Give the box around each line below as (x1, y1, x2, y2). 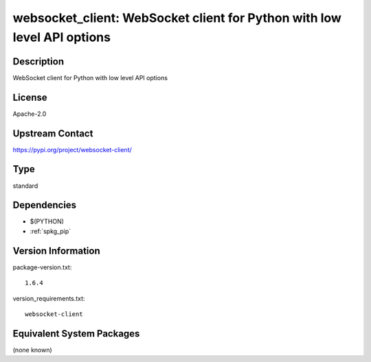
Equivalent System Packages (12, 328, 140, 339)
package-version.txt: (12, 263, 72, 271)
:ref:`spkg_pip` (30, 227, 71, 235)
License (12, 91, 47, 103)
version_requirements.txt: (12, 294, 85, 302)
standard (12, 182, 38, 190)
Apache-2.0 (12, 110, 47, 118)
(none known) (12, 346, 53, 354)
